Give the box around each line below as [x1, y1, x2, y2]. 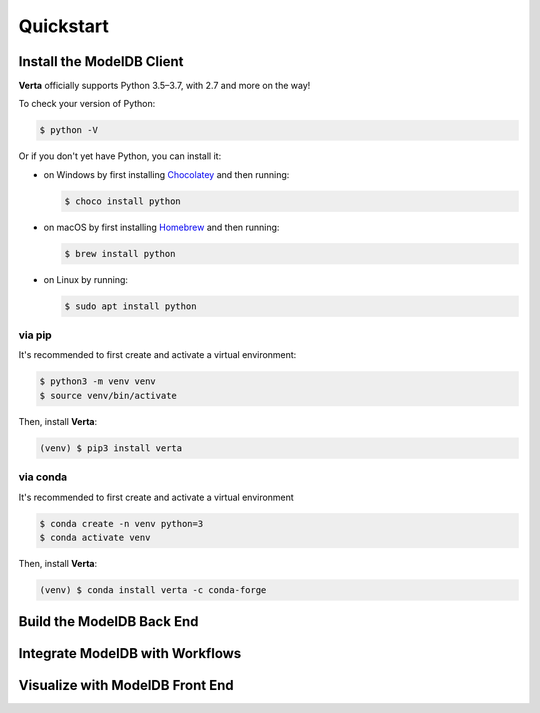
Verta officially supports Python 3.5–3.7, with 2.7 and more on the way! [18, 80, 311, 92]
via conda [18, 470, 68, 484]
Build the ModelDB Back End [18, 613, 199, 630]
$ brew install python [64, 248, 176, 259]
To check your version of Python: [18, 98, 156, 110]
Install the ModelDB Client [18, 53, 184, 70]
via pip [18, 328, 52, 342]
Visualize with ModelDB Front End [18, 677, 234, 694]
